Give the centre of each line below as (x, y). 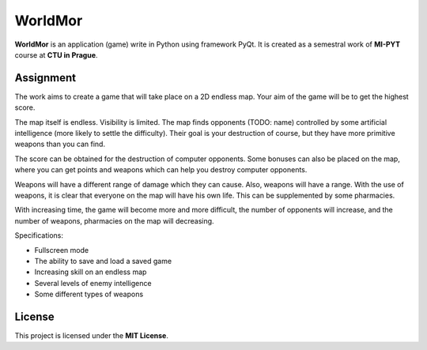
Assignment (45, 78)
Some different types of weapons (89, 294)
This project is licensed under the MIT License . (92, 335)
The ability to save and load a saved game (103, 261)
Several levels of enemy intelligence (93, 283)
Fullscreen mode (62, 250)
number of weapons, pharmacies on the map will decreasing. (114, 220)
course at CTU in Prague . (56, 55)
